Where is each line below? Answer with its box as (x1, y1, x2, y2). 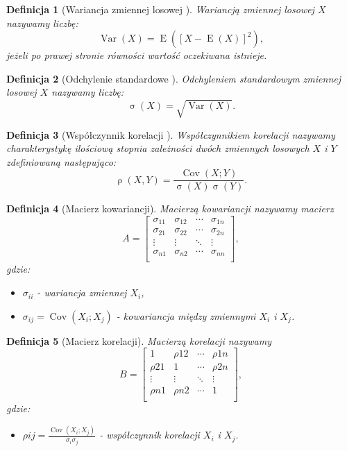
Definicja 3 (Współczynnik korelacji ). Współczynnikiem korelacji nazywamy (6, 127, 335, 142)
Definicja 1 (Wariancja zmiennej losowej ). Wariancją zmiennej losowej (6, 2, 314, 16)
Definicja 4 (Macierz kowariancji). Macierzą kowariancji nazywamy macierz (6, 201, 334, 216)
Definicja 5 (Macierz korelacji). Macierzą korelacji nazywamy (6, 333, 271, 348)
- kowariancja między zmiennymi (116, 308, 256, 323)
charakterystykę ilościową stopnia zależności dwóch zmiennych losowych (6, 141, 310, 155)
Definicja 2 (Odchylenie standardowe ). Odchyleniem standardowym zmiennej (6, 71, 341, 85)
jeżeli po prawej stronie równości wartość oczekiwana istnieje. (6, 48, 267, 62)
